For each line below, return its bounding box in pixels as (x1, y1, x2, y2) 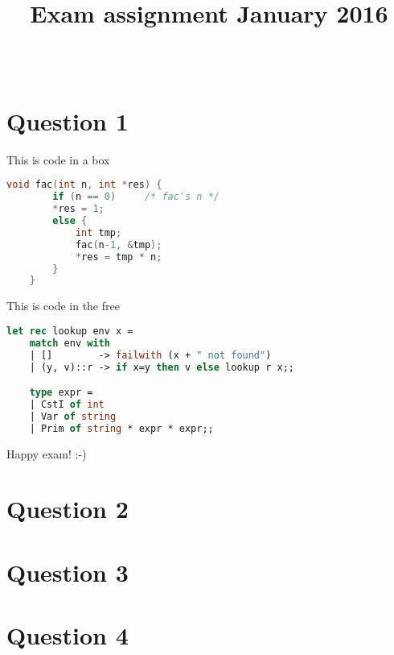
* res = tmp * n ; (75, 251, 162, 263)
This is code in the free (6, 297, 120, 314)
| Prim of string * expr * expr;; (29, 422, 214, 434)
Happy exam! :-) (6, 445, 87, 462)
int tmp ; (75, 226, 122, 238)
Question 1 (6, 104, 129, 137)
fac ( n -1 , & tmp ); (75, 238, 162, 251)
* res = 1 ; (52, 203, 105, 215)
